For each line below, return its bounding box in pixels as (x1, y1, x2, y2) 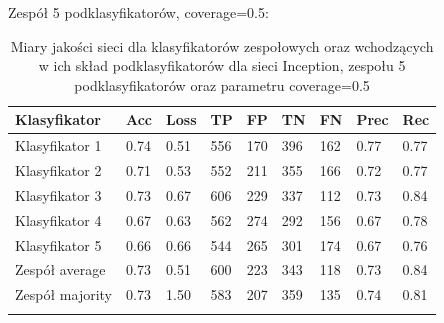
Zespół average (15, 259, 106, 280)
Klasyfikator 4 (15, 209, 102, 230)
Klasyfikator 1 (15, 135, 102, 156)
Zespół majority (15, 284, 112, 305)
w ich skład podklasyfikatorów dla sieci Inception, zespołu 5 (38, 55, 406, 76)
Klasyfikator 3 (15, 184, 102, 205)
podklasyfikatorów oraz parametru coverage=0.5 (74, 74, 370, 95)
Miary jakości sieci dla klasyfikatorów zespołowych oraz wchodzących (10, 35, 434, 56)
